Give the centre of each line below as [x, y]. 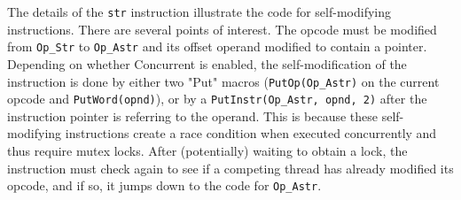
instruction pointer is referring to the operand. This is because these [192, 115]
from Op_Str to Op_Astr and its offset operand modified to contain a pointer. [217, 46]
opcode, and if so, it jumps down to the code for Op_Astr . [164, 185]
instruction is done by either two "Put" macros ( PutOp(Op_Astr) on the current [223, 81]
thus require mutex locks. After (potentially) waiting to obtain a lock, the [207, 150]
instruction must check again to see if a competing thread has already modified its [230, 168]
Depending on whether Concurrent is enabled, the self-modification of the [207, 63]
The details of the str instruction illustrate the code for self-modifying [199, 12]
